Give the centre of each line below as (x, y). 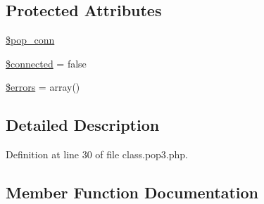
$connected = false (46, 63)
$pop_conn (30, 40)
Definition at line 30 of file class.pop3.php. (97, 154)
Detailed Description (83, 125)
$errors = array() (43, 87)
